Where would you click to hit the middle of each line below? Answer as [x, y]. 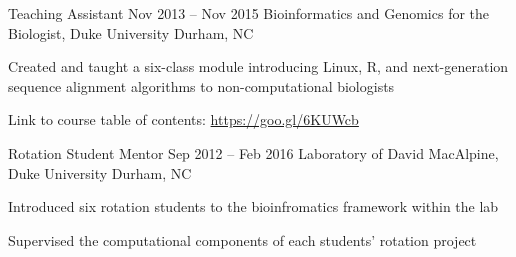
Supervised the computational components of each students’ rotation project [242, 239]
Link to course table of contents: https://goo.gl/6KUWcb [183, 119]
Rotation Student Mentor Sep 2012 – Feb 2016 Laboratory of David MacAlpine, [253, 152]
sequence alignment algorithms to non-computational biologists [201, 85]
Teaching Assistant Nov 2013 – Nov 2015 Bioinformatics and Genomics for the [249, 13]
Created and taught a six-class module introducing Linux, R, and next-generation [258, 66]
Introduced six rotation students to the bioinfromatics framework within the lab [253, 206]
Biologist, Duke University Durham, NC [131, 32]
